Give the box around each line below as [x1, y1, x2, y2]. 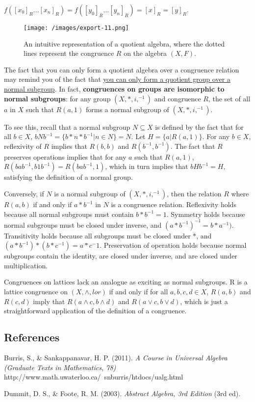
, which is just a [180, 296, 228, 306]
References [4, 330, 60, 345]
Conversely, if [4, 189, 44, 198]
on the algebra [124, 48, 167, 58]
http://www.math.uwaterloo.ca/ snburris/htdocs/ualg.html [4, 372, 183, 382]
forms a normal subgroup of [85, 104, 169, 114]
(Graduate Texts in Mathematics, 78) [4, 362, 116, 372]
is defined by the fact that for [155, 121, 244, 132]
